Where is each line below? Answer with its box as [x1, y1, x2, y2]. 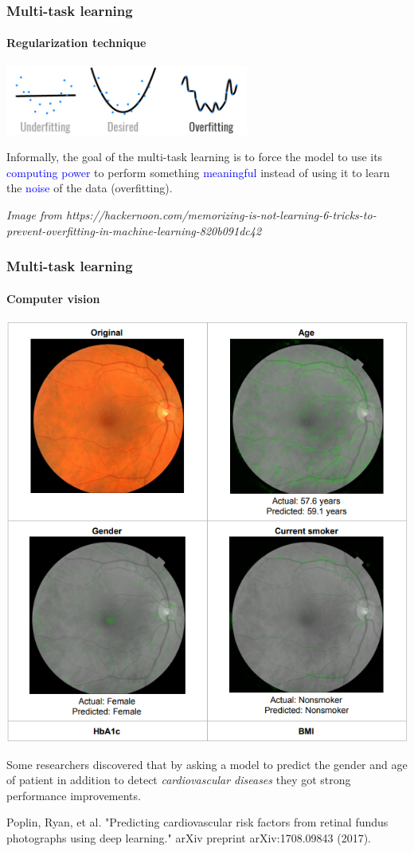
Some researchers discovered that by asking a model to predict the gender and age [6, 755, 408, 772]
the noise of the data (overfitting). [6, 179, 173, 196]
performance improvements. [6, 787, 141, 803]
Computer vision [6, 290, 100, 306]
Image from [6, 206, 62, 223]
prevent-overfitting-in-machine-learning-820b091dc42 [6, 222, 262, 239]
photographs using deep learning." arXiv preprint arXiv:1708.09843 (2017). [6, 830, 371, 846]
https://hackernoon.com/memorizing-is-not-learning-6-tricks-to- [66, 206, 377, 223]
